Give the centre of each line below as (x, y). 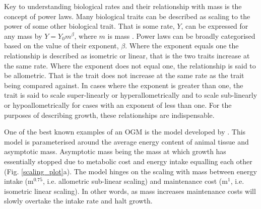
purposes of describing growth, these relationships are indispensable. (109, 115)
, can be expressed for (215, 26)
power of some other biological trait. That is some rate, (89, 26)
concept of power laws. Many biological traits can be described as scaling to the (127, 16)
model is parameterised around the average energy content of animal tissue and (126, 141)
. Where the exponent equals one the (182, 46)
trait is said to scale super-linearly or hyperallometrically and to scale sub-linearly (131, 95)
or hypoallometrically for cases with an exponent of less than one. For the (118, 104)
